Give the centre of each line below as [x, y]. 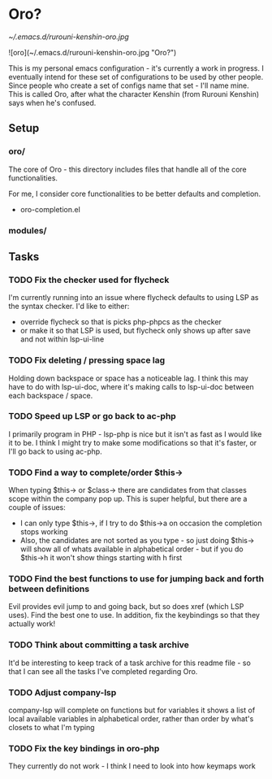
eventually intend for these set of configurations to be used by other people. [136, 76]
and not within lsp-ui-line [62, 339]
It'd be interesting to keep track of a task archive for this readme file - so [130, 663]
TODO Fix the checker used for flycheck [89, 280]
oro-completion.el [50, 209]
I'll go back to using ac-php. [56, 451]
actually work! [32, 624]
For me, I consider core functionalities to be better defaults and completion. [135, 194]
